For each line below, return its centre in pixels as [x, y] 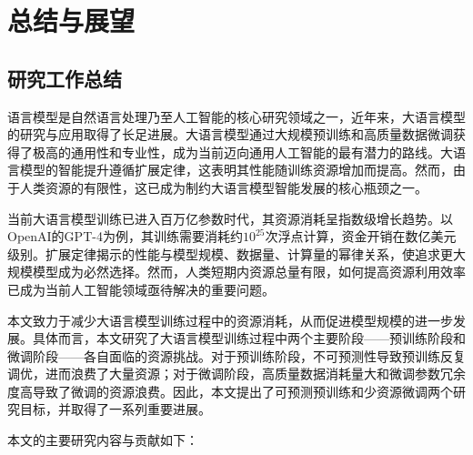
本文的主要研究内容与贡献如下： [103, 440]
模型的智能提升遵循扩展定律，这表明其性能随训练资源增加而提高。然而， [236, 170]
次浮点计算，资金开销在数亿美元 [361, 236]
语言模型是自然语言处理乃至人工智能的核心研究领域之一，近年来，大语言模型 [236, 116]
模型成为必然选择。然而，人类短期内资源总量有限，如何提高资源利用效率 [249, 272]
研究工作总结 [65, 78]
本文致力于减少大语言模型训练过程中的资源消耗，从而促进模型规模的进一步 [230, 320]
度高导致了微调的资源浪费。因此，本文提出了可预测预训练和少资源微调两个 [230, 391]
